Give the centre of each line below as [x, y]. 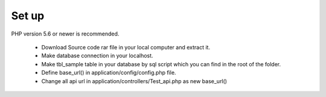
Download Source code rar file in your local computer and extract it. [126, 47]
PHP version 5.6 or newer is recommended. [65, 34]
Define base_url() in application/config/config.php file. [109, 73]
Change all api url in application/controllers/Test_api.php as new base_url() [134, 81]
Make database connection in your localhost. [97, 56]
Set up [28, 16]
